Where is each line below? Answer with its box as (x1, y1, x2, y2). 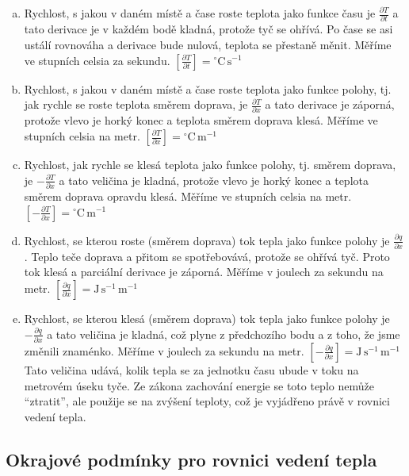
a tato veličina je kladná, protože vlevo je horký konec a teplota (59, 171, 369, 188)
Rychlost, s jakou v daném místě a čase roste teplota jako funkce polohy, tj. (24, 80, 392, 97)
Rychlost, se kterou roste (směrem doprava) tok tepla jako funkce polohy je (24, 232, 390, 248)
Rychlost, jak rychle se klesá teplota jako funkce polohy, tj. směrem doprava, (24, 156, 396, 172)
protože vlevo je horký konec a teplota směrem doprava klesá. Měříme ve (24, 112, 378, 129)
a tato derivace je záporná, (265, 96, 395, 113)
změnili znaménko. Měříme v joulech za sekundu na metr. (24, 342, 304, 359)
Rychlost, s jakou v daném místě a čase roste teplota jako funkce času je (24, 5, 376, 21)
